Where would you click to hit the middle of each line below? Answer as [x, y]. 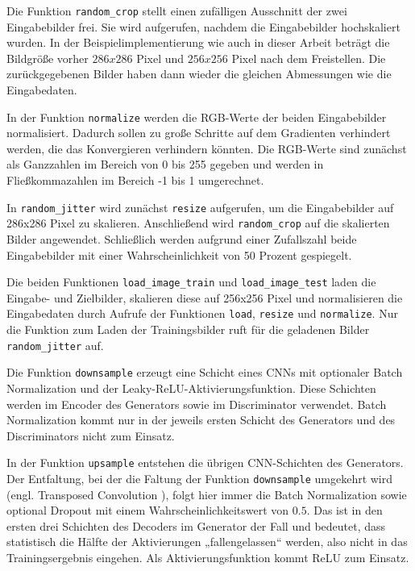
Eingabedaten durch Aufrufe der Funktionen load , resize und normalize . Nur [202, 313]
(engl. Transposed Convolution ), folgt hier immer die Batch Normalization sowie [207, 494]
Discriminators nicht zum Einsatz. [91, 435]
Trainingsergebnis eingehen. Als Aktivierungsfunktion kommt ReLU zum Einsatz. [208, 558]
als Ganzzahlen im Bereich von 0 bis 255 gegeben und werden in [165, 164]
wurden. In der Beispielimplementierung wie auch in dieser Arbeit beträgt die [198, 42]
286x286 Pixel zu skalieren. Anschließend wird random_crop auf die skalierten [198, 223]
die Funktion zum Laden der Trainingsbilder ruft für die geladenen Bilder [188, 329]
